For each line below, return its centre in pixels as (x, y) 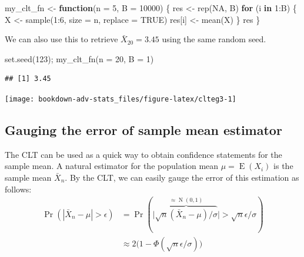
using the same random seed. (214, 39)
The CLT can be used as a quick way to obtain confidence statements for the (143, 154)
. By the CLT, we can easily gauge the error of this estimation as (182, 177)
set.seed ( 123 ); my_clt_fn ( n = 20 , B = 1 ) (79, 58)
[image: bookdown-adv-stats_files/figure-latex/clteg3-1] (121, 99)
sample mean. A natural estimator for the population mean (112, 166)
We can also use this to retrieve (61, 39)
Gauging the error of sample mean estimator (143, 130)
